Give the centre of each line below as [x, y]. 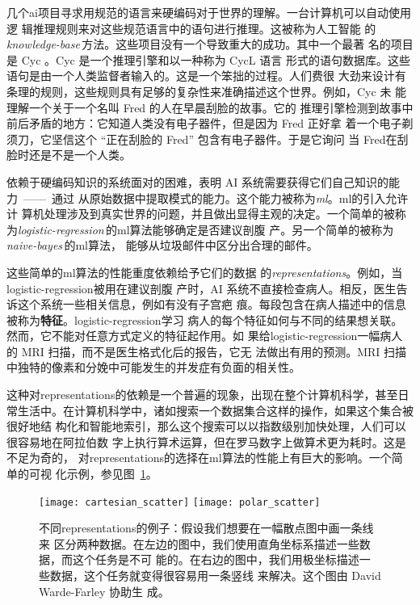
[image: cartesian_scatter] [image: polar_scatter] [180, 502]
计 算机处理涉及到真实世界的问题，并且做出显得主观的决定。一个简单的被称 [206, 214]
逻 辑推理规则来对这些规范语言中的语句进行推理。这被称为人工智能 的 [191, 28]
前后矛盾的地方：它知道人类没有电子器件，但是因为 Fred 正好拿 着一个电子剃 [210, 123]
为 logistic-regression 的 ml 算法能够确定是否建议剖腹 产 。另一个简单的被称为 [200, 229]
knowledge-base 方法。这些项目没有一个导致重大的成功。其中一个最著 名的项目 [210, 44]
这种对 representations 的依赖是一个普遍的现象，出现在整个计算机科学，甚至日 [208, 395]
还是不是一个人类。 [80, 155]
